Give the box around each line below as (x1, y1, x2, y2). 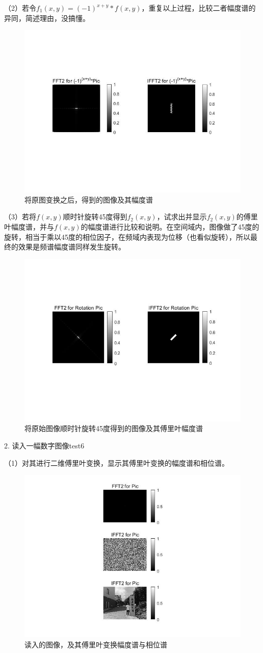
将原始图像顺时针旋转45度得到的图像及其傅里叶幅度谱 (24, 423, 203, 434)
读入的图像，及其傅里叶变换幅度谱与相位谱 (24, 639, 167, 649)
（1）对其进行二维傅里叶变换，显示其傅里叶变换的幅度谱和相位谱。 (4, 457, 229, 468)
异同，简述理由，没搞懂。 (4, 12, 90, 23)
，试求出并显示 (156, 211, 207, 222)
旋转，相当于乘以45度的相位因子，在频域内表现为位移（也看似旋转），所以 (4, 231, 250, 242)
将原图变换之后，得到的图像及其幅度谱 (24, 194, 153, 205)
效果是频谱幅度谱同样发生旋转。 (18, 241, 125, 252)
